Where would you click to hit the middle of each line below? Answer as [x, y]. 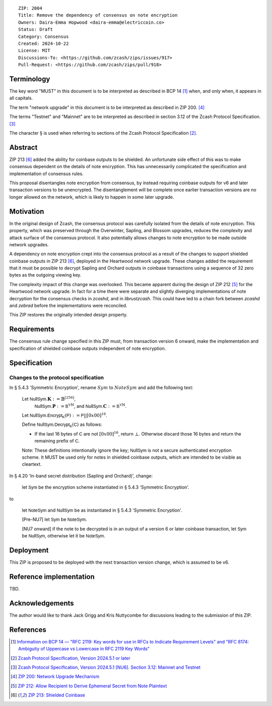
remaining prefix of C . [57, 441]
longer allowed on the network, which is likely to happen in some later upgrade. [92, 197]
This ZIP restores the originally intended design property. [69, 315]
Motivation [27, 211]
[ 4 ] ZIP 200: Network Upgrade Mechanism [55, 677]
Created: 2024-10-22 [44, 43]
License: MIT [34, 51]
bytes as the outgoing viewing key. [45, 275]
